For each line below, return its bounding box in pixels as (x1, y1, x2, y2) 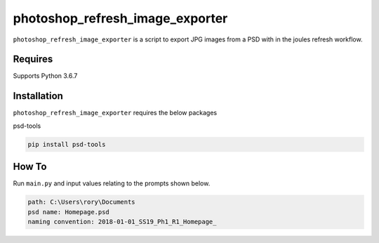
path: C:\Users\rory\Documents (27, 198, 136, 206)
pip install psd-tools (27, 140, 106, 148)
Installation (13, 90, 63, 102)
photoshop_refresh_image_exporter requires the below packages (13, 109, 218, 117)
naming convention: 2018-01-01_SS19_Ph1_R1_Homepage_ (27, 218, 217, 225)
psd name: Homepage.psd (27, 208, 110, 216)
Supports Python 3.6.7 (13, 72, 78, 80)
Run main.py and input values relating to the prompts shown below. (13, 179, 211, 188)
